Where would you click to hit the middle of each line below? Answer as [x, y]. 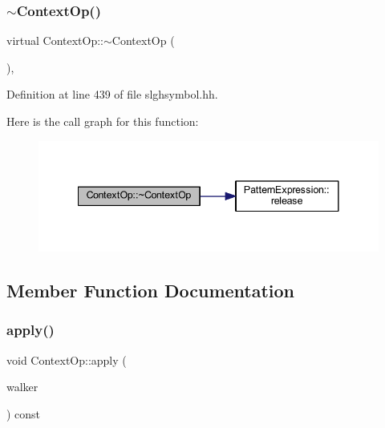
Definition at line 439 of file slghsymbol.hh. [112, 94]
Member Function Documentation [151, 290]
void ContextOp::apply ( [67, 359]
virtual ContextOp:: [55, 40]
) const [24, 413]
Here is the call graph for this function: [103, 121]
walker [22, 387]
